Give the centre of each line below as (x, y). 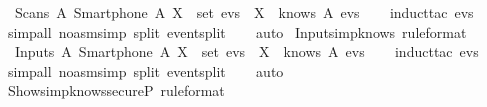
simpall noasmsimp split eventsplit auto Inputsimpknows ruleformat (237, 31)
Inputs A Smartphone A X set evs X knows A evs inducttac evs (246, 51)
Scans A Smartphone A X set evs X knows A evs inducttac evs (244, 12)
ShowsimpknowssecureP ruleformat (116, 90)
